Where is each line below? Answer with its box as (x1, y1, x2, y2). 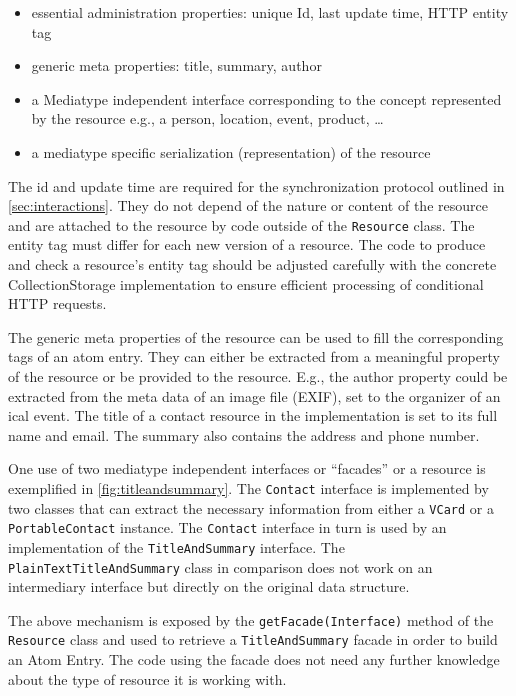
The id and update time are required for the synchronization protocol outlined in (8, 175, 505, 196)
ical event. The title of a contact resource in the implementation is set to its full (8, 405, 498, 426)
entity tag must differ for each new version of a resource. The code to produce (8, 234, 486, 255)
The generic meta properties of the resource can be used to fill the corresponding (8, 326, 504, 347)
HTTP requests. (8, 293, 107, 314)
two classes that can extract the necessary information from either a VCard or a (8, 497, 494, 518)
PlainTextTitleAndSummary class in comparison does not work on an (8, 556, 433, 577)
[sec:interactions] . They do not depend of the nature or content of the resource (8, 195, 488, 216)
